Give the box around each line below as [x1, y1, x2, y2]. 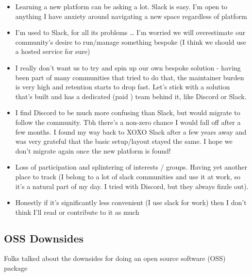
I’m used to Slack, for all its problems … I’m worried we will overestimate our [15, 27, 246, 37]
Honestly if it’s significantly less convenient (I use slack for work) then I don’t [15, 197, 247, 207]
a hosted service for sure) [15, 46, 90, 56]
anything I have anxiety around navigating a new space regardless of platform [15, 11, 247, 21]
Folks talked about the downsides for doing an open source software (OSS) [4, 253, 226, 263]
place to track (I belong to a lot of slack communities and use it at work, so [15, 171, 240, 181]
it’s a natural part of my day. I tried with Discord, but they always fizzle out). [15, 181, 249, 191]
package [4, 263, 28, 273]
